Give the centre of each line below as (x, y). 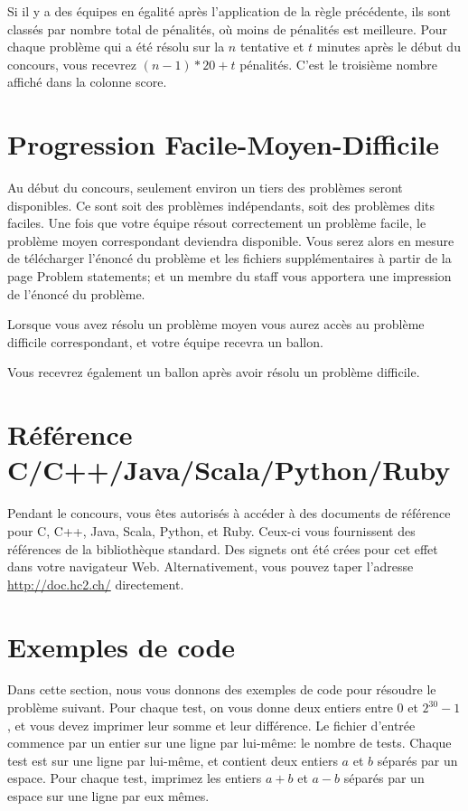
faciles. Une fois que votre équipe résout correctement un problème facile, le (217, 223)
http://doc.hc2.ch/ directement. (96, 584)
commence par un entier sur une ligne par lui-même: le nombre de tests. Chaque (229, 743)
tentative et (272, 47)
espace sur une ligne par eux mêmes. (108, 796)
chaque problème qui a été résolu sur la (116, 47)
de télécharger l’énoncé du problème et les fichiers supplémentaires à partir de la (229, 258)
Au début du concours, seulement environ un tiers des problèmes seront (205, 188)
